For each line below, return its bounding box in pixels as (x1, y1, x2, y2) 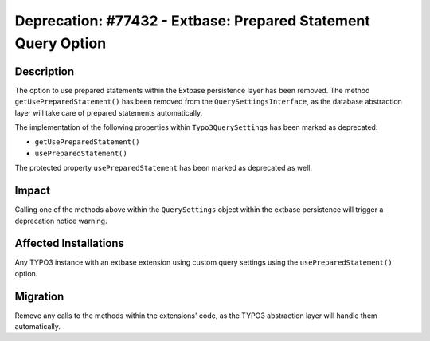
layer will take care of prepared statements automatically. (14, 108, 203, 117)
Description (14, 65, 75, 78)
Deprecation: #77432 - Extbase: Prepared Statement (14, 12, 370, 29)
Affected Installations (14, 237, 125, 250)
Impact (14, 184, 51, 198)
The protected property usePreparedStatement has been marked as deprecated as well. (14, 163, 312, 173)
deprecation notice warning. (14, 216, 107, 225)
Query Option (14, 34, 107, 52)
